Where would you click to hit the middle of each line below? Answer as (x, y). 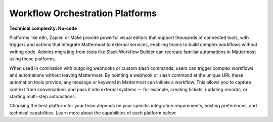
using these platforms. (33, 59)
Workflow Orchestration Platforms (83, 13)
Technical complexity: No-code (43, 28)
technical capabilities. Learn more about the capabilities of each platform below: (93, 113)
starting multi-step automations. (43, 97)
